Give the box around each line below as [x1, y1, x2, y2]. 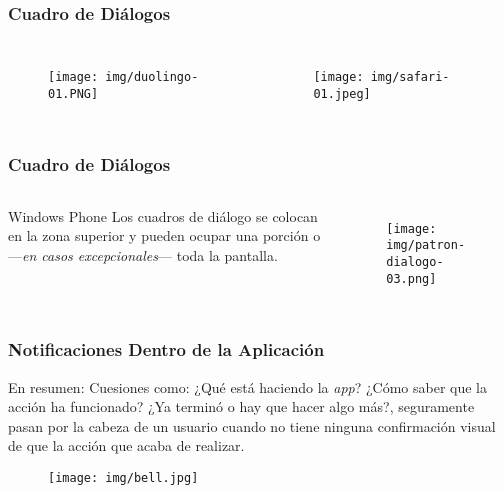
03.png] [386, 271, 437, 286]
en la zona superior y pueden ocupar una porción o [8, 225, 321, 246]
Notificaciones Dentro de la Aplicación [8, 337, 325, 362]
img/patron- [386, 238, 466, 253]
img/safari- [370, 70, 450, 85]
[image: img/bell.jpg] [48, 470, 199, 485]
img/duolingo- [105, 70, 199, 85]
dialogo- [386, 255, 444, 270]
